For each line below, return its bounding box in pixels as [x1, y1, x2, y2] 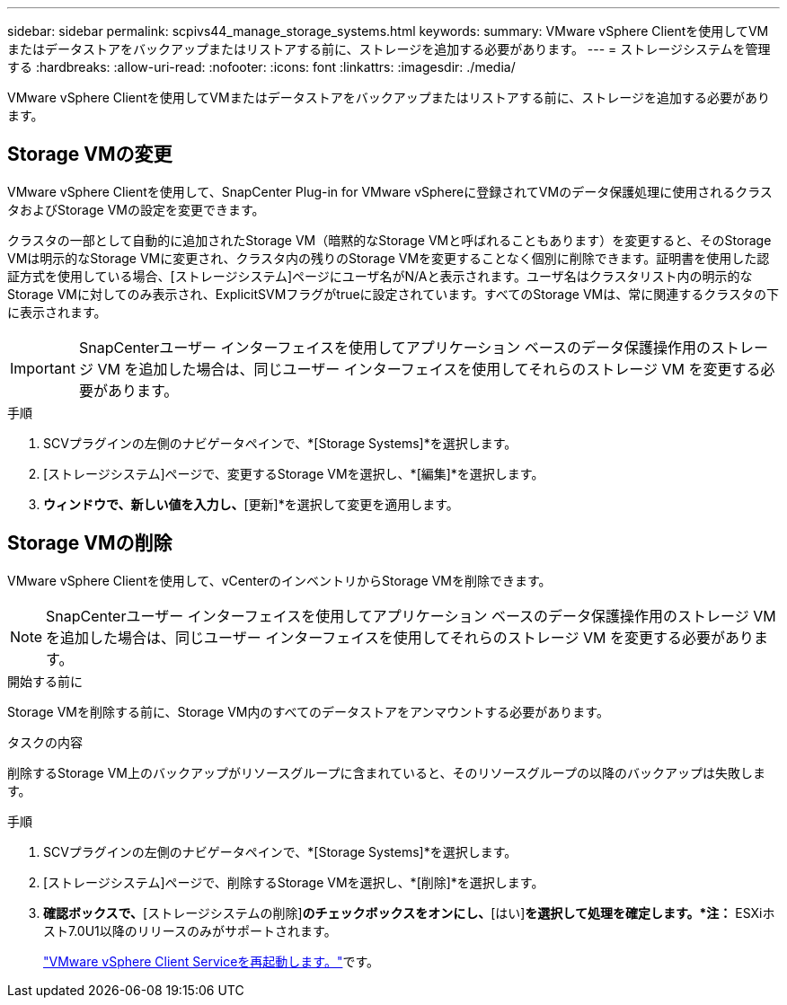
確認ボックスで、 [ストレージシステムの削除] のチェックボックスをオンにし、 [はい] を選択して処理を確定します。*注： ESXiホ [43, 904, 775, 921]
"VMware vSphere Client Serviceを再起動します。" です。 [43, 953, 380, 969]
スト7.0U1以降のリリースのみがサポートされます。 [43, 922, 337, 939]
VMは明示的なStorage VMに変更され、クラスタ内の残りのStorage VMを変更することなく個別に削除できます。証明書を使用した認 [7, 250, 770, 266]
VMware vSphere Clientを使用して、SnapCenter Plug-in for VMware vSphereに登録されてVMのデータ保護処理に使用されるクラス [7, 183, 773, 199]
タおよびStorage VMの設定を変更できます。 [7, 201, 265, 217]
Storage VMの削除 [7, 532, 172, 555]
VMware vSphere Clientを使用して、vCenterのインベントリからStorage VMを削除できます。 [7, 572, 552, 588]
